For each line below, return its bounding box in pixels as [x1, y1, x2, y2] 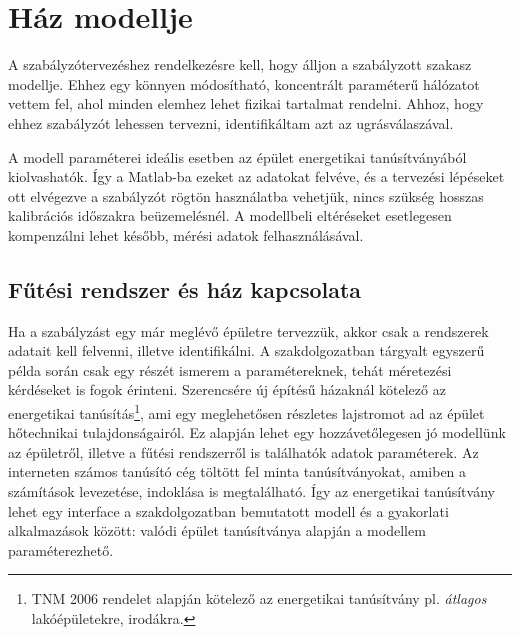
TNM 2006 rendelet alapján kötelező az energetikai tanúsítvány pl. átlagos [31, 588, 487, 609]
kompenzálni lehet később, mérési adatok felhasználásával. [8, 224, 364, 245]
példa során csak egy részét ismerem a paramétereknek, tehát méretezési [8, 359, 452, 380]
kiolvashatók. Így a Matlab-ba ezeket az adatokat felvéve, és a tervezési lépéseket [8, 166, 505, 187]
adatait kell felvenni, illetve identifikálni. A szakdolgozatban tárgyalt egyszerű [8, 340, 485, 361]
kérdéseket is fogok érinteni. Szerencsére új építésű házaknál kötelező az [8, 379, 446, 400]
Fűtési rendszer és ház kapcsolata [8, 273, 362, 304]
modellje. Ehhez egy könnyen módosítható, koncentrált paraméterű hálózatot [8, 73, 480, 94]
